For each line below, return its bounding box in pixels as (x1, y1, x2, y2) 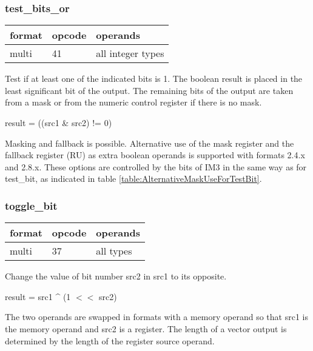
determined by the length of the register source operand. (5, 334, 215, 347)
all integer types (96, 46, 164, 61)
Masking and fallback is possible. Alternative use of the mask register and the (5, 136, 294, 149)
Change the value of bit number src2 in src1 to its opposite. (5, 270, 227, 282)
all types (96, 244, 132, 258)
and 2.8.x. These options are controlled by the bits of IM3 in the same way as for (5, 160, 307, 173)
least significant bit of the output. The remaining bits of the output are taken (5, 84, 294, 96)
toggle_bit (5, 198, 58, 213)
